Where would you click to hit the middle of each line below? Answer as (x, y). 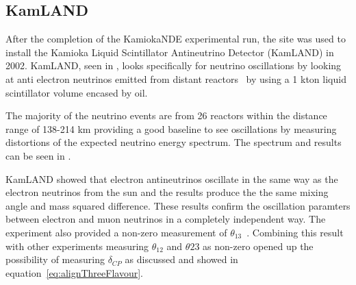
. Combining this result (295, 232)
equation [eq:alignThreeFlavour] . (74, 272)
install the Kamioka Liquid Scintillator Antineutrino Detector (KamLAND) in (170, 52)
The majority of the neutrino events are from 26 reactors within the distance (166, 115)
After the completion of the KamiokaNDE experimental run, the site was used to (176, 39)
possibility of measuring (55, 259)
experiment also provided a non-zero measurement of (116, 232)
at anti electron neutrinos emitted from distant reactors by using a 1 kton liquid (176, 78)
